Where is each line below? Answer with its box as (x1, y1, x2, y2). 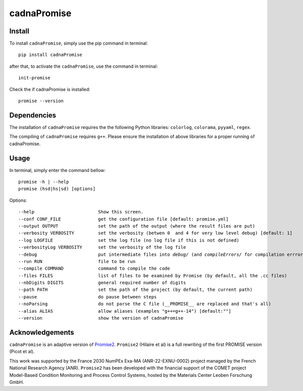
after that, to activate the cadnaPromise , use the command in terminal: (9, 63, 158, 69)
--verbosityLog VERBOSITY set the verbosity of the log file (18, 244, 186, 250)
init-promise (18, 75, 50, 81)
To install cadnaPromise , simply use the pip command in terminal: (9, 40, 148, 47)
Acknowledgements (9, 328, 74, 336)
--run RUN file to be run (18, 258, 136, 264)
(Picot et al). (9, 349, 35, 355)
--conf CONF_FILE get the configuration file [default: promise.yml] (18, 216, 229, 222)
